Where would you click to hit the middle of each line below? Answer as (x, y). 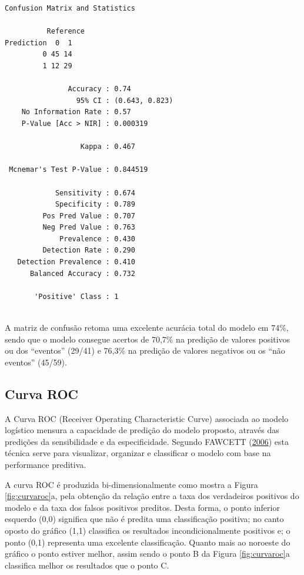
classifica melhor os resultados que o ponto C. (87, 565)
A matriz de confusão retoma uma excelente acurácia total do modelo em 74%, (147, 328)
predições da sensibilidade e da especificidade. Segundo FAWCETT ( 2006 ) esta (147, 441)
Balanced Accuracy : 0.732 (82, 273)
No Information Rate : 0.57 (76, 112)
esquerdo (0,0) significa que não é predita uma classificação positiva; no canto (144, 519)
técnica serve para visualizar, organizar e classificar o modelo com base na (138, 453)
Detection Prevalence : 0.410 (76, 262)
